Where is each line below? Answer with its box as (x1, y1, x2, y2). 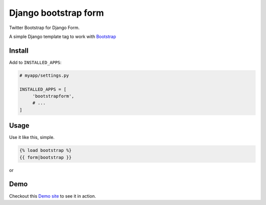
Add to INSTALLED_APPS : (9, 59, 62, 65)
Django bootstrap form (9, 7, 104, 18)
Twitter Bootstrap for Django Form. (9, 25, 80, 31)
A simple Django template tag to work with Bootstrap (9, 34, 116, 39)
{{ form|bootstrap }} (19, 154, 72, 160)
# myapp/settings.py (19, 72, 69, 78)
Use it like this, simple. (9, 135, 55, 140)
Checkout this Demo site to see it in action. (9, 193, 96, 199)
